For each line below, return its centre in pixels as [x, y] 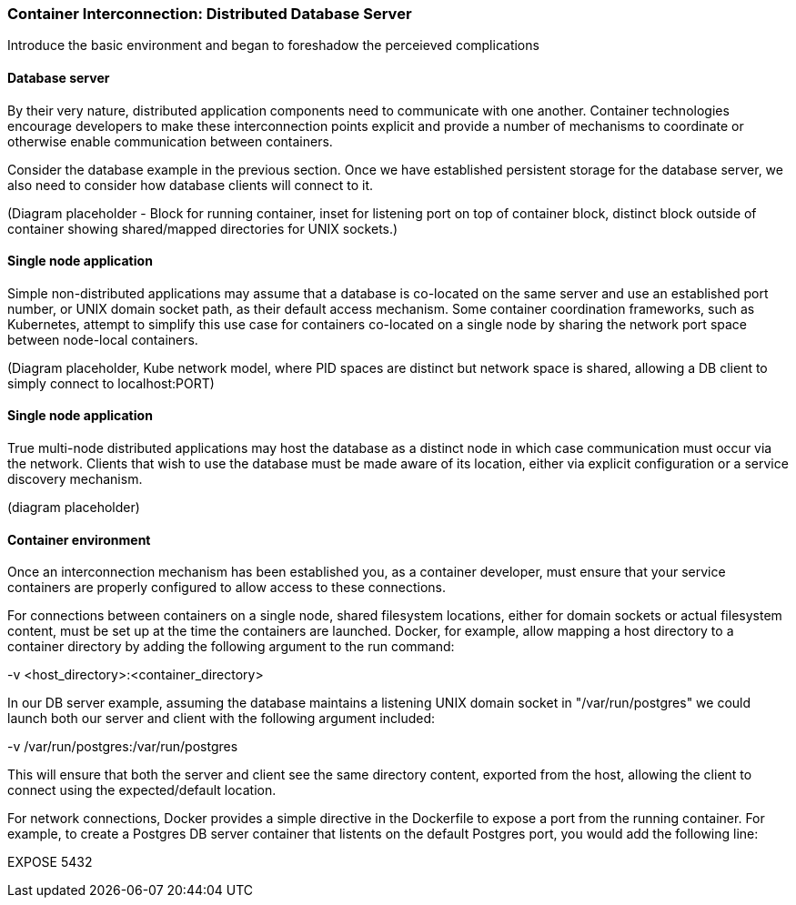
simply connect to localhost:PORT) [111, 383]
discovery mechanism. [75, 479]
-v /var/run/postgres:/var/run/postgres [123, 747]
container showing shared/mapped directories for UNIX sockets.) [203, 228]
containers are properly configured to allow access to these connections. [227, 588]
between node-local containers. [103, 339]
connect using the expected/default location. [142, 790]
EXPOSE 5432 [50, 862]
